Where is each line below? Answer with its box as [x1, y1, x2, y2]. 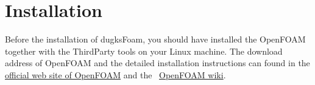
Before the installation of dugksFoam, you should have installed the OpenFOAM [5, 33, 306, 46]
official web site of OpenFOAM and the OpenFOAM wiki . [5, 68, 226, 81]
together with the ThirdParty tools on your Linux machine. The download [5, 44, 283, 57]
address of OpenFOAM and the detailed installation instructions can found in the [5, 56, 310, 69]
